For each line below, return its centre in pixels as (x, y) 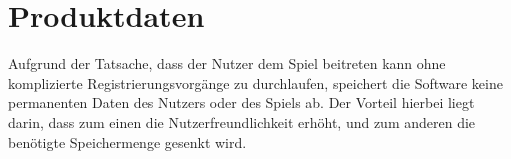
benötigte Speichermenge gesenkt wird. (127, 141)
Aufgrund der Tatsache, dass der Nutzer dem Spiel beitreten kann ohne (227, 63)
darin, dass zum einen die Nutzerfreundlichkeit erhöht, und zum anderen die (242, 121)
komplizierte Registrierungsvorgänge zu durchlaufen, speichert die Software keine (255, 82)
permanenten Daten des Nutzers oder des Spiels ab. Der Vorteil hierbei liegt (241, 102)
